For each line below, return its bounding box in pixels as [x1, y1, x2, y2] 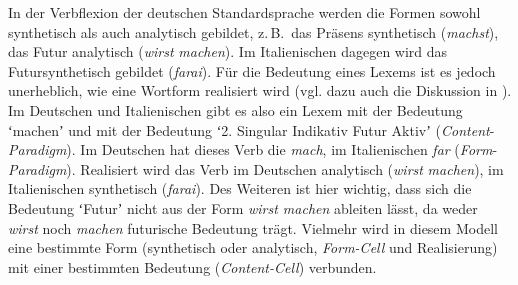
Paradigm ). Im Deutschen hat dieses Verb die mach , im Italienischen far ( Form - [8, 139, 498, 160]
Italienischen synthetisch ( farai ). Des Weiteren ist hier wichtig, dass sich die [8, 178, 472, 199]
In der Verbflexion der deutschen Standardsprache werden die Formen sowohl [8, 2, 481, 22]
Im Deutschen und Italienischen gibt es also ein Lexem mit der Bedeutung [8, 99, 463, 120]
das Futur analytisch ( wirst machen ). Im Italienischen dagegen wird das [8, 41, 448, 62]
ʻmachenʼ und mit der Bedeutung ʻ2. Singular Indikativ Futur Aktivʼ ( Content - [8, 119, 495, 140]
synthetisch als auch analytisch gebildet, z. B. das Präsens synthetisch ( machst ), [8, 21, 499, 42]
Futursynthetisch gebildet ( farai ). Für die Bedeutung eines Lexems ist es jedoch [8, 60, 496, 81]
